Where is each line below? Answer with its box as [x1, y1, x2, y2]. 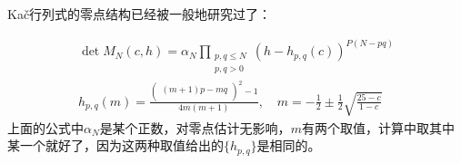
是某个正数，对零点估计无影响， [99, 118, 291, 137]
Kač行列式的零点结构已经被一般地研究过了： [7, 5, 272, 23]
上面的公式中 [7, 118, 84, 137]
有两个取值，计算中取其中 [301, 118, 455, 137]
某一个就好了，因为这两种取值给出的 [7, 136, 224, 155]
